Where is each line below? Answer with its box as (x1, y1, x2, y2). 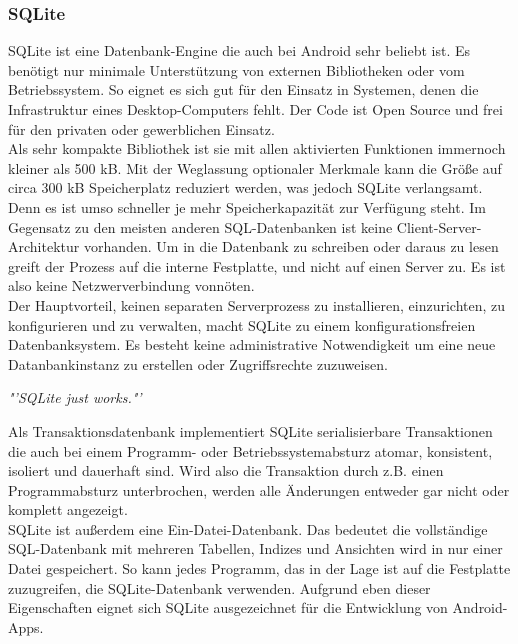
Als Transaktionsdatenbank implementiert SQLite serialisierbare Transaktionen (8, 420, 493, 441)
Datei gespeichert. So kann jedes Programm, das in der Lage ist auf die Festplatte (8, 558, 511, 579)
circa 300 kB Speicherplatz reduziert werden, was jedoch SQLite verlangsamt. (8, 177, 483, 198)
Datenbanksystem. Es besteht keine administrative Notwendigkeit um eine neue (8, 334, 496, 355)
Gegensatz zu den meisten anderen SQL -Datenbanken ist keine (8, 216, 393, 237)
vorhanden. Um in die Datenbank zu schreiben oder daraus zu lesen (83, 236, 499, 257)
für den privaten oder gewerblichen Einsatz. (8, 118, 275, 139)
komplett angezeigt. (8, 499, 128, 520)
